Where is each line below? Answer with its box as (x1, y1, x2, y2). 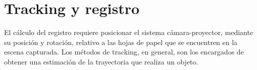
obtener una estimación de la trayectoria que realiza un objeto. (4, 56, 198, 66)
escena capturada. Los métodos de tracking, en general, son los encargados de (4, 46, 244, 57)
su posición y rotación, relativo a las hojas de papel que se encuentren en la (4, 36, 238, 47)
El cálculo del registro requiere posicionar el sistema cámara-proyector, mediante (4, 27, 253, 37)
